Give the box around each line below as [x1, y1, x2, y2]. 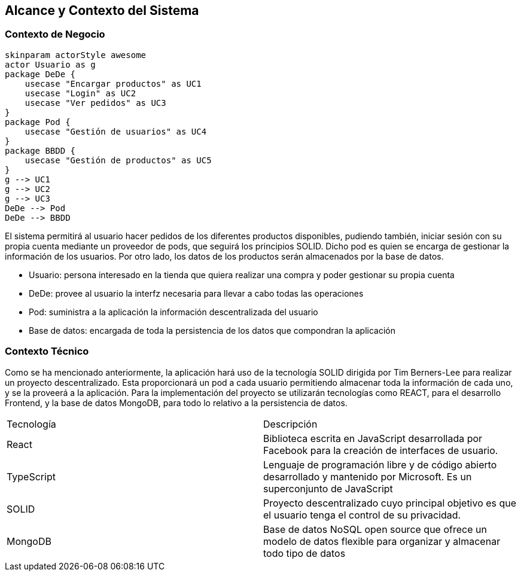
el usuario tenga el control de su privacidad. [263, 508, 461, 521]
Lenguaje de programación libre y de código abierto [263, 458, 497, 471]
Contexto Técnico [5, 345, 89, 358]
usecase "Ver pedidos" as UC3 [25, 97, 166, 108]
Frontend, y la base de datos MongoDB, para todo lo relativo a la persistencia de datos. [5, 397, 348, 408]
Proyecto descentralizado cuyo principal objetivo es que [263, 496, 517, 509]
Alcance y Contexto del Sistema [5, 3, 199, 18]
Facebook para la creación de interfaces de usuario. [263, 444, 498, 456]
